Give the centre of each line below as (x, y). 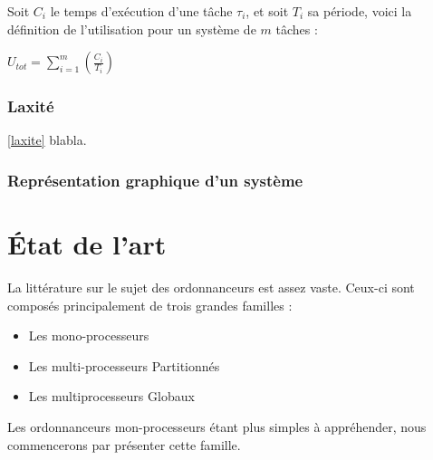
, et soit (267, 11)
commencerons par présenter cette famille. (124, 444)
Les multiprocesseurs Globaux (111, 396)
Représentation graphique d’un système (155, 180)
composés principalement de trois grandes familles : (150, 305)
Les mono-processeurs (89, 335)
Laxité (31, 106)
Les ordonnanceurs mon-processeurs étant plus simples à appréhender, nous (217, 426)
